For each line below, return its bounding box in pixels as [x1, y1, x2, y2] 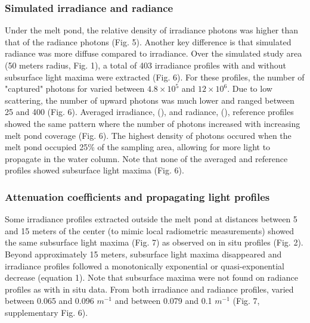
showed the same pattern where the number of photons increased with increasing [5, 117, 300, 129]
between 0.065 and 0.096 [5, 294, 94, 307]
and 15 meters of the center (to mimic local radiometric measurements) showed [5, 224, 294, 237]
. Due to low [227, 82, 272, 95]
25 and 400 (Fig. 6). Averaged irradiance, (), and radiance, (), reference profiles [5, 105, 294, 118]
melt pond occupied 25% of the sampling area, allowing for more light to [5, 141, 271, 153]
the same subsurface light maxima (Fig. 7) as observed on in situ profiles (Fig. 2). [5, 236, 303, 249]
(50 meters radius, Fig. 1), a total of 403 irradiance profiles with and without [5, 59, 286, 71]
